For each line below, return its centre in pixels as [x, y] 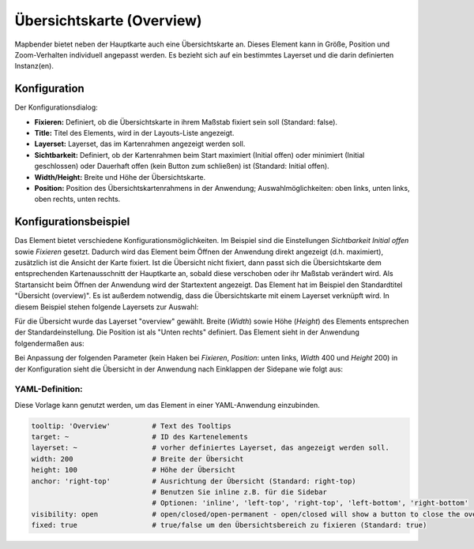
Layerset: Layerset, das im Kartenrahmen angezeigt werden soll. [140, 144]
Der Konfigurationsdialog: [56, 107]
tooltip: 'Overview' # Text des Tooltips [132, 426]
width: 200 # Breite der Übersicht [137, 459]
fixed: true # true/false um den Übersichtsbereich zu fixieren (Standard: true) [229, 525]
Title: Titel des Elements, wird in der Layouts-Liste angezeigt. [134, 133]
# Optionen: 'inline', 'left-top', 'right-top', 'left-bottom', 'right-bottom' [310, 503]
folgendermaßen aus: [49, 343]
